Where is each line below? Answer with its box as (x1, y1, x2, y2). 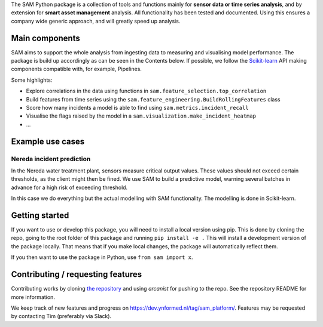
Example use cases (11, 136, 85, 146)
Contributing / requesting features (11, 269, 142, 280)
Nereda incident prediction (11, 155, 91, 163)
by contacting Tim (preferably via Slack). (11, 313, 112, 320)
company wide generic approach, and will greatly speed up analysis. (11, 17, 181, 24)
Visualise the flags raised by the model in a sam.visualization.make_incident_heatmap (26, 112, 257, 119)
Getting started (11, 210, 69, 220)
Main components (11, 33, 80, 43)
